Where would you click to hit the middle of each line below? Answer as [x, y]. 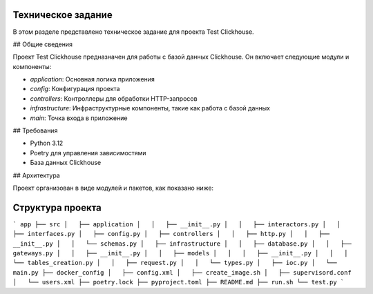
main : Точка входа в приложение [79, 118]
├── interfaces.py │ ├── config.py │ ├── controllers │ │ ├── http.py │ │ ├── [171, 234]
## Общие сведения [42, 44]
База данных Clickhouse [66, 163]
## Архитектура [36, 175]
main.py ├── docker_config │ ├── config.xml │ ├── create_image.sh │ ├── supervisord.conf [182, 272]
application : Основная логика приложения [92, 79]
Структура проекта [57, 207]
